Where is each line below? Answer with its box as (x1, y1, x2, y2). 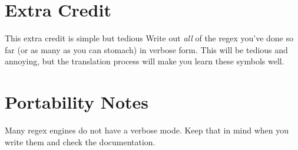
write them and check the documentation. (5, 135, 155, 148)
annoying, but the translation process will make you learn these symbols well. (5, 55, 284, 67)
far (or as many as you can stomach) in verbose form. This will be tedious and (5, 43, 288, 56)
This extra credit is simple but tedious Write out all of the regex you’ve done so (5, 32, 293, 44)
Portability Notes (5, 90, 148, 114)
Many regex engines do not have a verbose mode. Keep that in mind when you (5, 124, 289, 136)
